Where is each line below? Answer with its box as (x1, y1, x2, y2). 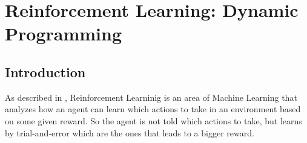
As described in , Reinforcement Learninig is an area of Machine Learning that (5, 91, 297, 103)
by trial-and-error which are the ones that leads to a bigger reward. (5, 126, 254, 139)
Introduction (5, 62, 86, 81)
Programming (5, 21, 122, 46)
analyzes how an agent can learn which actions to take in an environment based (5, 103, 301, 115)
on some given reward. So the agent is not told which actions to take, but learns (5, 114, 302, 127)
